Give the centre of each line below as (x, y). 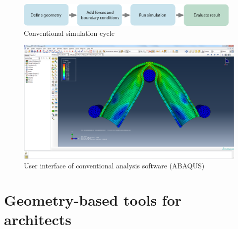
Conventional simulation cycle (69, 33)
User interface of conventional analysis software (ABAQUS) (114, 166)
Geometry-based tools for (93, 199)
